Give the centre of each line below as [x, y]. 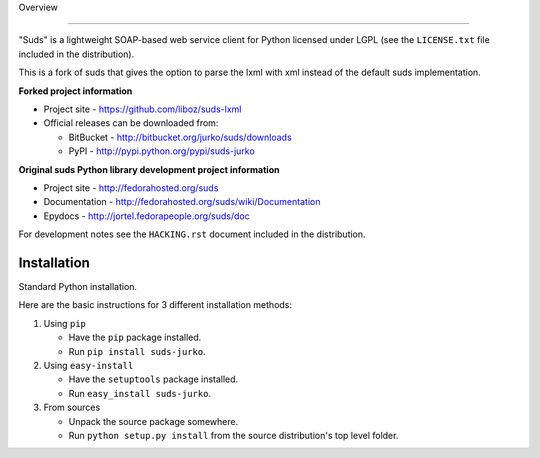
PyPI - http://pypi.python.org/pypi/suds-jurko [161, 151]
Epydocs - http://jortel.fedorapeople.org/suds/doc [146, 216]
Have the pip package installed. [135, 337]
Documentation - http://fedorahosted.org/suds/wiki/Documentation [182, 202]
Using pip [65, 323]
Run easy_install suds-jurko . [140, 393]
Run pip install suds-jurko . [137, 351]
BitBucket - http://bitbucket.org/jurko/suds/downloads [180, 137]
